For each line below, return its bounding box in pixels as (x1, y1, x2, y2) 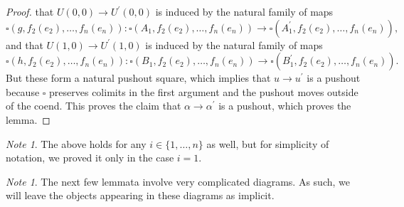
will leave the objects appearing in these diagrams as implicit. (6, 188, 275, 203)
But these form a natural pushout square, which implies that (6, 70, 271, 85)
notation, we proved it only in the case (6, 150, 174, 165)
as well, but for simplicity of (206, 136, 329, 151)
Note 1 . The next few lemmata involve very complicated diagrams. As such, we (6, 174, 350, 189)
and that (6, 37, 43, 52)
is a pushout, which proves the (218, 98, 351, 113)
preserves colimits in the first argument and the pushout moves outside (49, 84, 358, 99)
